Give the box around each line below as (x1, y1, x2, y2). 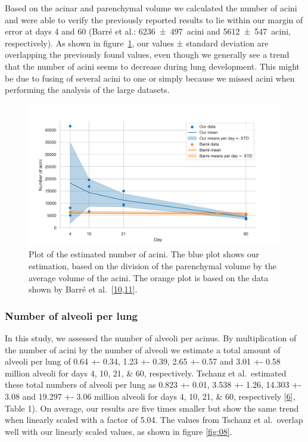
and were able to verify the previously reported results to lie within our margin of (5, 13, 303, 26)
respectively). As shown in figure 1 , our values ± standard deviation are (5, 36, 269, 49)
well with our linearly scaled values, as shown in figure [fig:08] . (5, 425, 232, 437)
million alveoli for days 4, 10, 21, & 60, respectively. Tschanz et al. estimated (5, 366, 287, 379)
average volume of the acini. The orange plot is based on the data (29, 271, 269, 284)
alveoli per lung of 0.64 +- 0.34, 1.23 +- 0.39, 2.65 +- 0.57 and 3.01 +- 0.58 (5, 355, 281, 368)
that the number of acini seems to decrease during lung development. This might (5, 60, 300, 72)
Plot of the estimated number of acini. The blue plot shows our (29, 248, 260, 260)
